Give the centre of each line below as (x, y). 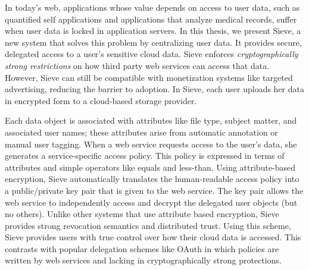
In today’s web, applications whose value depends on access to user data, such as (152, 7)
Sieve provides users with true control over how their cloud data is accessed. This (153, 237)
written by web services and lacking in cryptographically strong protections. (143, 260)
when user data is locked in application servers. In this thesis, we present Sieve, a (153, 31)
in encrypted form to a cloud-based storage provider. (101, 100)
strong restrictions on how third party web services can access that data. (137, 65)
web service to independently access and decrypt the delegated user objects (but (151, 202)
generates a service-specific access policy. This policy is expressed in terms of (145, 156)
